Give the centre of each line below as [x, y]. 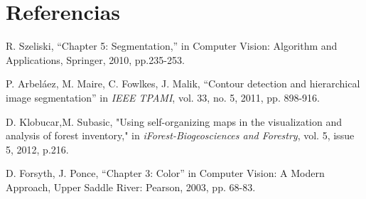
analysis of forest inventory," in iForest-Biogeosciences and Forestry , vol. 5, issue [180, 135]
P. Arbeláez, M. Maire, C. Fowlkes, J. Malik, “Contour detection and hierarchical [183, 84]
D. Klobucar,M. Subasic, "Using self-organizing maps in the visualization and [174, 121]
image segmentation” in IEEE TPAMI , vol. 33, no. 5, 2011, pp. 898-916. [163, 97]
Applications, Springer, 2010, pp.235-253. [95, 59]
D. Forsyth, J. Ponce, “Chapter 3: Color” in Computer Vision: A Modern [165, 173]
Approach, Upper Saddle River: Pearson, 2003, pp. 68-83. [131, 187]
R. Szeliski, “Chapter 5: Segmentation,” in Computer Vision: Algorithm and [172, 46]
